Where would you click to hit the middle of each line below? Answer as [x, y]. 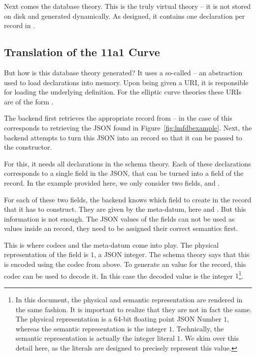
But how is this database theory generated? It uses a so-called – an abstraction [123, 72]
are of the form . [29, 101]
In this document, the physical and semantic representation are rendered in [129, 299]
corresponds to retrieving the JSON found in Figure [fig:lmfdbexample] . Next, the [128, 127]
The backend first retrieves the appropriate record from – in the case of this [118, 118]
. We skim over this [210, 338]
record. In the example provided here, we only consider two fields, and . [112, 182]
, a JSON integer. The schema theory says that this [172, 254]
